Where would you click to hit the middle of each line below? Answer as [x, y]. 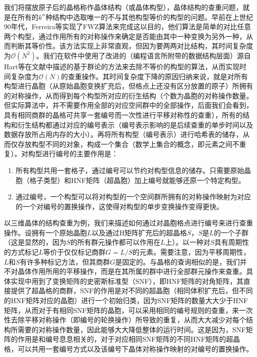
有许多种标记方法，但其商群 [65, 261]
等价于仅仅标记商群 [74, 252]
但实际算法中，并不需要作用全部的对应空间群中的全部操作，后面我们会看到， [128, 105]
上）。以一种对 [188, 242]
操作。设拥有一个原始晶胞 [45, 232]
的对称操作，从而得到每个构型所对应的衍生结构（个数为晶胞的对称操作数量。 [128, 95]
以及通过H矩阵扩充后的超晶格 [139, 232]
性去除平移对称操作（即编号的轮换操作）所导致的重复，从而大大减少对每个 [125, 320]
